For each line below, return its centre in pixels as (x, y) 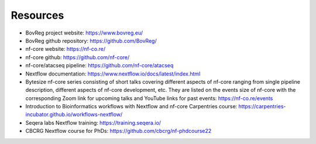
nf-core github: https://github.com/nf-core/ (78, 57)
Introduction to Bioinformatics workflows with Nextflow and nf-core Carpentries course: (131, 107)
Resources (37, 15)
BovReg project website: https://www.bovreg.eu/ (84, 33)
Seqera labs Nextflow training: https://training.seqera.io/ (93, 122)
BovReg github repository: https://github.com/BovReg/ (91, 40)
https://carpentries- (262, 107)
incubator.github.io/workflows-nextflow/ (74, 115)
